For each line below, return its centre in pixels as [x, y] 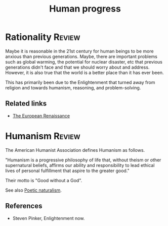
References [24, 206]
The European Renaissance [41, 116]
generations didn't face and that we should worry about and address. [77, 67]
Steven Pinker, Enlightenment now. [49, 218]
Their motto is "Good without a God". [44, 180]
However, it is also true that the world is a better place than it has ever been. [85, 72]
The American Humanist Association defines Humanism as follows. [75, 150]
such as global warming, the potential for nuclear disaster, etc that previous [84, 62]
